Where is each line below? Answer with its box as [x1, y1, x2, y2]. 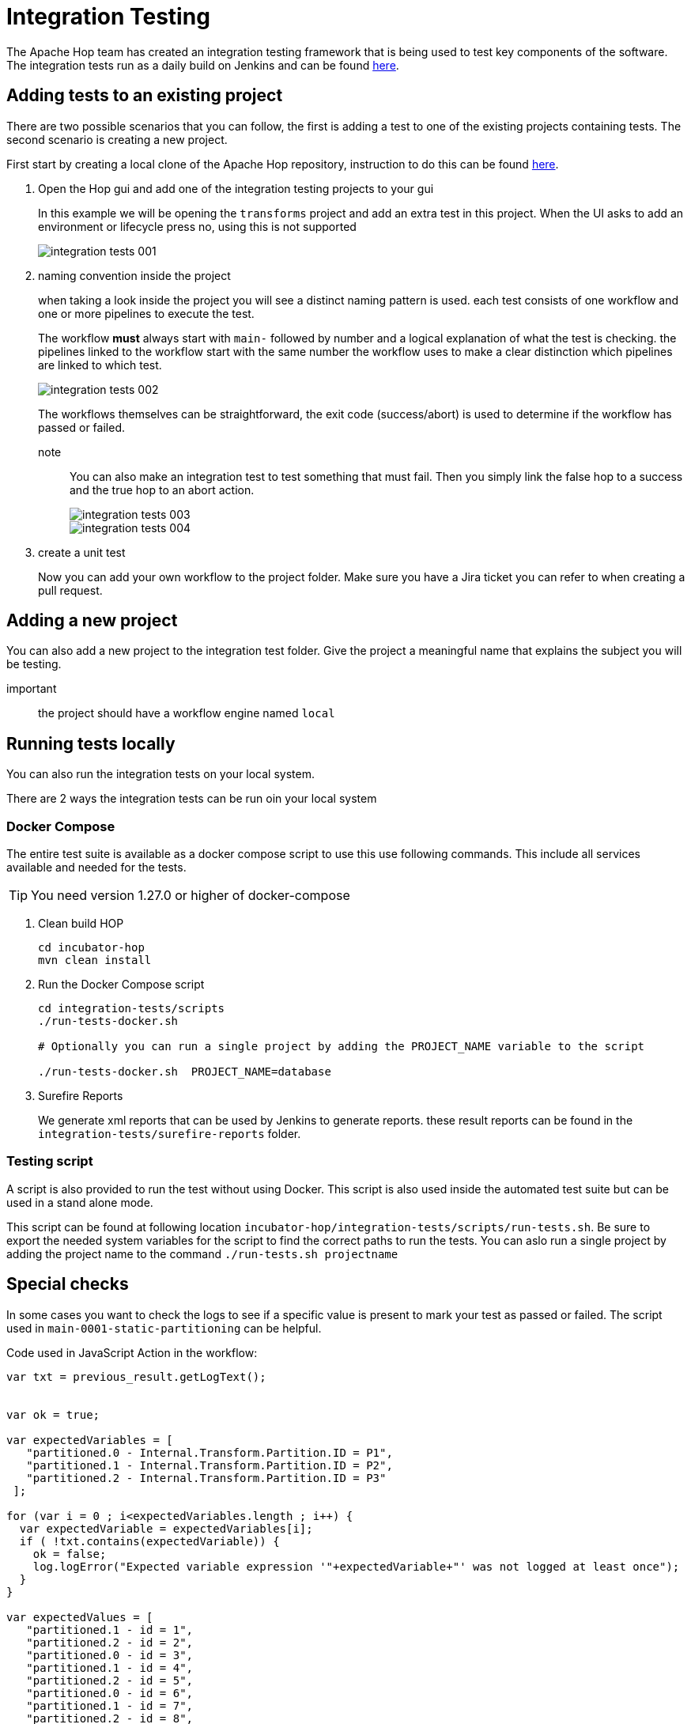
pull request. [38, 583, 103, 597]
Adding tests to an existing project [6, 85, 283, 106]
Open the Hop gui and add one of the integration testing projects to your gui [38, 181, 434, 195]
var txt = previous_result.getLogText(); [6, 1370, 266, 1383]
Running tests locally [6, 733, 176, 754]
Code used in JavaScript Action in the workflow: [6, 1345, 258, 1359]
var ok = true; [6, 1408, 100, 1421]
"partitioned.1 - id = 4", [26, 1661, 194, 1674]
